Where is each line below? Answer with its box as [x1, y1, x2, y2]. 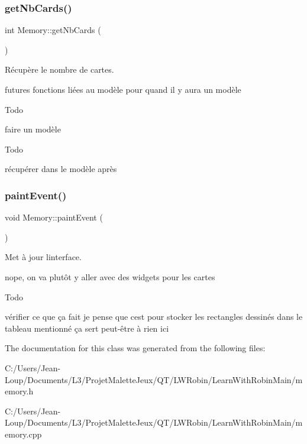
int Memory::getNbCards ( [5, 24, 101, 36]
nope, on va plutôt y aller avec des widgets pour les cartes [5, 270, 215, 283]
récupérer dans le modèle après [5, 163, 117, 175]
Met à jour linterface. [5, 251, 82, 263]
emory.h [5, 385, 34, 397]
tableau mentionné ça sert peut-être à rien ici [5, 322, 169, 334]
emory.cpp [5, 427, 42, 440]
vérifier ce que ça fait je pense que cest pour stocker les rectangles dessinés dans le [5, 310, 303, 323]
